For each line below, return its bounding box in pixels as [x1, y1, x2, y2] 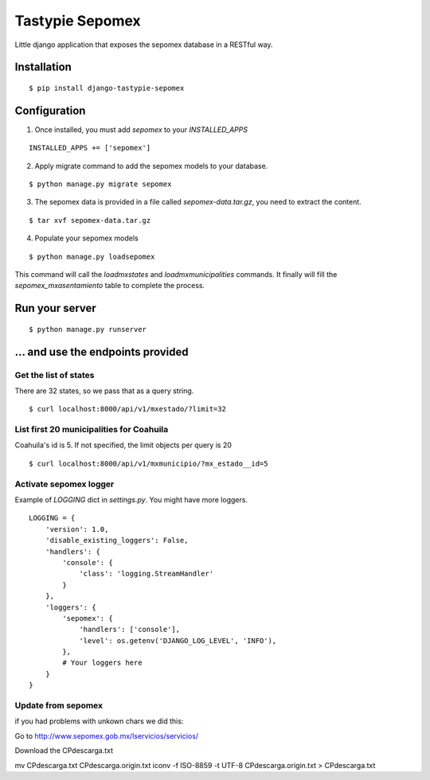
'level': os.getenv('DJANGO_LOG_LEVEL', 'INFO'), [79, 636, 277, 645]
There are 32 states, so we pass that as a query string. [14, 386, 194, 396]
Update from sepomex [14, 700, 104, 712]
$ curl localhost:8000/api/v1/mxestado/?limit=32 [29, 404, 227, 414]
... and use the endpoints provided [14, 345, 189, 358]
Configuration [14, 103, 86, 117]
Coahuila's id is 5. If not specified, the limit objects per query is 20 [14, 440, 233, 450]
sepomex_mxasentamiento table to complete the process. [14, 281, 205, 291]
